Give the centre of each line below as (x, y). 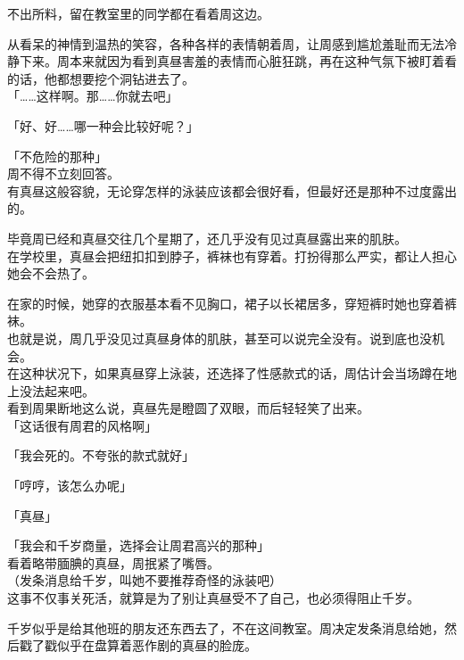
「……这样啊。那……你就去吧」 (93, 96)
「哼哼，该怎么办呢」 (70, 486)
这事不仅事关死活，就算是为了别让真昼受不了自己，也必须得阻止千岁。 (213, 598)
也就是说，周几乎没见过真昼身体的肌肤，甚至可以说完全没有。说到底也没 (220, 338)
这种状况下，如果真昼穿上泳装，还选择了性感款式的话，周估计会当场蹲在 (232, 373)
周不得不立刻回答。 (63, 173)
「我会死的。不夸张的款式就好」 (101, 455)
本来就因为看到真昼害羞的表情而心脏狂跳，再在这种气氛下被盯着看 (263, 61)
